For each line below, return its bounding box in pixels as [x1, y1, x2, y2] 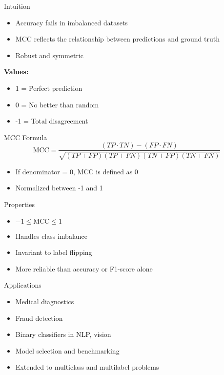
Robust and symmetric [15, 50, 84, 60]
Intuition [4, 1, 30, 11]
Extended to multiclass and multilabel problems [15, 362, 159, 372]
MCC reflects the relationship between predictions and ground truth [15, 34, 220, 44]
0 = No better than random [15, 99, 99, 109]
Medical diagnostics [15, 296, 74, 306]
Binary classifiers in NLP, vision [15, 329, 111, 339]
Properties [4, 199, 35, 209]
